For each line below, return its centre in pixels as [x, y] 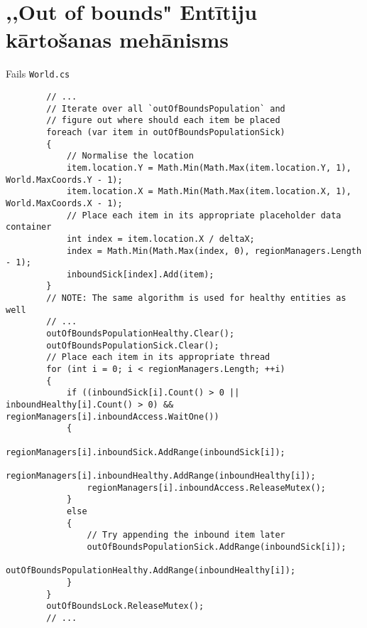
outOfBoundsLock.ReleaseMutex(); [125, 606]
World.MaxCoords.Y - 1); [64, 180]
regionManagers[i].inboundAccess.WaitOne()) [113, 416]
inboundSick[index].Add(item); [140, 274]
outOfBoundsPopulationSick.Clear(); [133, 345]
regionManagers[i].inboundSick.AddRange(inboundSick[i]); [146, 452]
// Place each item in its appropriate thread [158, 357]
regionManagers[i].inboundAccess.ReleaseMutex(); [207, 488]
